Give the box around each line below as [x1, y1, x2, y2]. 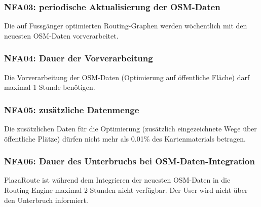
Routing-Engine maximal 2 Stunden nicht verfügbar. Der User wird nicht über [4, 185, 248, 195]
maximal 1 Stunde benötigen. [4, 82, 95, 92]
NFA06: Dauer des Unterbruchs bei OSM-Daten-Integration [4, 155, 255, 167]
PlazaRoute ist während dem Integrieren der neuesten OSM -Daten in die [4, 175, 231, 185]
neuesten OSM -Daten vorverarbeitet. [4, 30, 119, 41]
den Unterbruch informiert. [4, 194, 88, 205]
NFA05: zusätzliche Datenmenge [4, 103, 139, 116]
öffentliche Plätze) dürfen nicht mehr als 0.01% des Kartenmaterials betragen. [4, 133, 246, 144]
